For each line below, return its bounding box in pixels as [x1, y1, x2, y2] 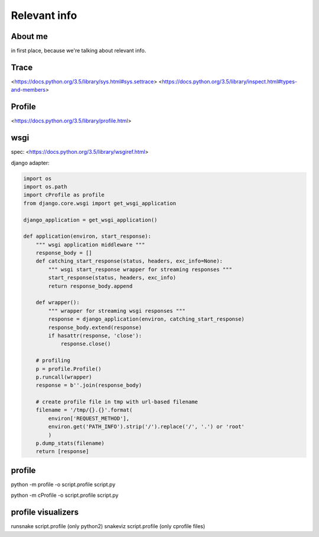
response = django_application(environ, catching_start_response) [48, 316, 245, 322]
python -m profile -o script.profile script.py [11, 481, 116, 488]
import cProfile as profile [23, 192, 105, 198]
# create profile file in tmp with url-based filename [35, 399, 198, 405]
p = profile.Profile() [35, 365, 102, 372]
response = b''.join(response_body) [35, 382, 142, 389]
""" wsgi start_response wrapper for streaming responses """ [48, 266, 233, 273]
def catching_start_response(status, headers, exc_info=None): [35, 258, 223, 264]
